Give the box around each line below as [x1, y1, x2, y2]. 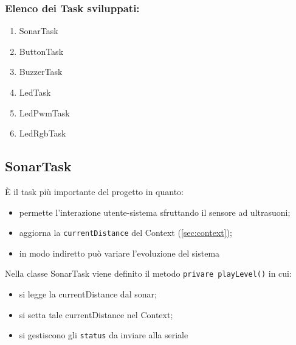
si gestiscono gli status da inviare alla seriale [19, 329, 188, 341]
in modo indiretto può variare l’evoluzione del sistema [19, 246, 220, 259]
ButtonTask [19, 44, 64, 57]
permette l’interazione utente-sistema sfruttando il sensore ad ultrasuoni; [19, 205, 291, 218]
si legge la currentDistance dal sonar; [19, 288, 157, 301]
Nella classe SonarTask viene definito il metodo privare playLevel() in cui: [5, 267, 292, 280]
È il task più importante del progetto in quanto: [5, 185, 184, 197]
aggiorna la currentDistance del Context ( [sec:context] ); [19, 226, 232, 239]
